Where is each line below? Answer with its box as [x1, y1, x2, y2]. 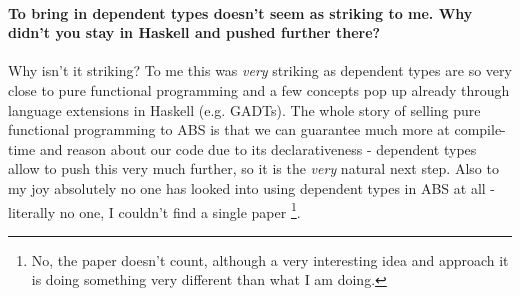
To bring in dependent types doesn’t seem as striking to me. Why [8, 2, 473, 23]
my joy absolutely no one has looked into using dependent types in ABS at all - [8, 177, 496, 198]
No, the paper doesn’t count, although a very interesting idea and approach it [31, 249, 509, 270]
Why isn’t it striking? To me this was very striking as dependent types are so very [8, 60, 512, 81]
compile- [454, 119, 506, 140]
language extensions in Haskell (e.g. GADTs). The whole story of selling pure [8, 99, 481, 120]
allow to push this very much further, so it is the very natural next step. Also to [8, 158, 499, 179]
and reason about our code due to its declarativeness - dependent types [39, 138, 477, 159]
